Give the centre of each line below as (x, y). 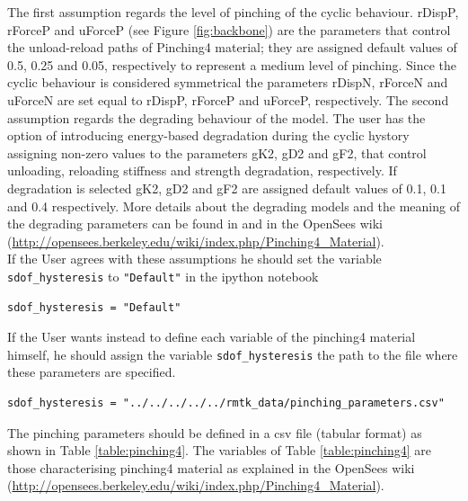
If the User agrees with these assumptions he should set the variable (194, 259)
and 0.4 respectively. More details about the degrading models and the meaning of (234, 206)
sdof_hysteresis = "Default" (94, 307)
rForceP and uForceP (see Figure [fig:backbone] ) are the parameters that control (229, 29)
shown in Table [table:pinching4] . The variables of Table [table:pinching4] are (220, 450)
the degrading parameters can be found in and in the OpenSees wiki (195, 224)
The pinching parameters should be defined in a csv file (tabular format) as (215, 432)
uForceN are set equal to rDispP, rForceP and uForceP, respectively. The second (228, 99)
